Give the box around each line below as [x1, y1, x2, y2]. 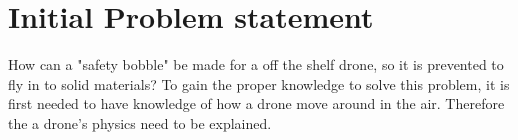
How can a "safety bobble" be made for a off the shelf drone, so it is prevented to [8, 54, 504, 75]
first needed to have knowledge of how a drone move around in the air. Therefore [8, 93, 505, 114]
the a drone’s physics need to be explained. [8, 112, 272, 133]
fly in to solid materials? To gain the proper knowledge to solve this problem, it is [8, 73, 510, 94]
